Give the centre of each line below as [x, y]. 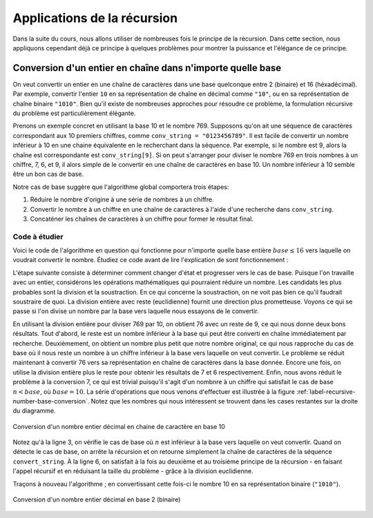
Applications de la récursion [95, 18]
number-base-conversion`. [51, 401]
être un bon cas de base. [48, 174]
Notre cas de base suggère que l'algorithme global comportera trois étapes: [121, 187]
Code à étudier [38, 237]
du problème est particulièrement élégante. [74, 113]
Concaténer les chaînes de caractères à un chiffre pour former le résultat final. [142, 219]
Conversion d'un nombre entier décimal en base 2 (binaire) [97, 499]
